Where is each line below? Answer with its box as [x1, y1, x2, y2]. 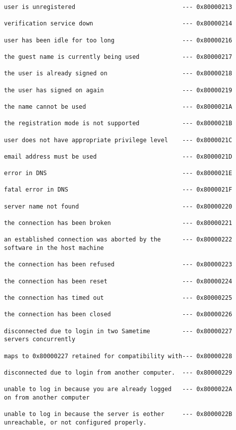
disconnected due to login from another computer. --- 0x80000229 [4, 369, 233, 376]
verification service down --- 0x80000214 [4, 20, 233, 27]
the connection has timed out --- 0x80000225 [4, 294, 233, 301]
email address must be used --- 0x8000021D [4, 153, 233, 160]
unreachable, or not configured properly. [4, 419, 147, 426]
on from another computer [4, 394, 90, 401]
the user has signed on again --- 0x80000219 [4, 86, 233, 94]
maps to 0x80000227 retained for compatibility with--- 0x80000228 [4, 352, 233, 360]
